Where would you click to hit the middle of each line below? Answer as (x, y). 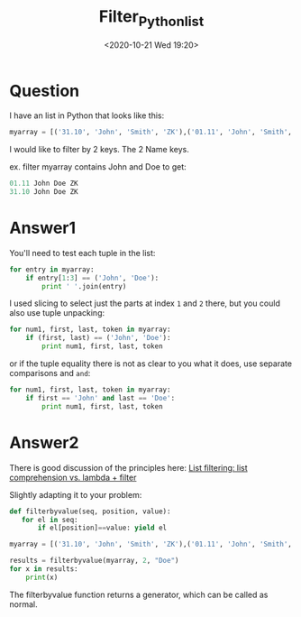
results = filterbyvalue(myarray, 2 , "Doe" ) (94, 561)
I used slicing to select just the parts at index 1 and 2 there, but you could (145, 303)
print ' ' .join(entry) (84, 286)
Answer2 (44, 442)
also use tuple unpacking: (57, 313)
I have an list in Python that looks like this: (87, 115)
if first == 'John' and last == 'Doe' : (100, 398)
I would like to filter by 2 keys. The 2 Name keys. (99, 150)
